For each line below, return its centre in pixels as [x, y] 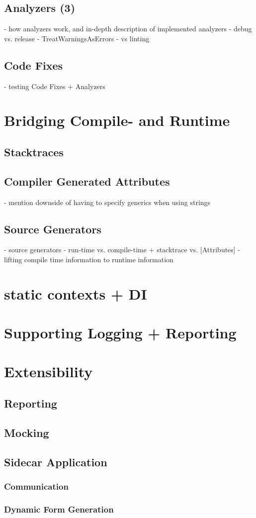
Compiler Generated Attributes [87, 181]
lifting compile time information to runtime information [89, 259]
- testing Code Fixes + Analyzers [55, 86]
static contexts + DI [76, 293]
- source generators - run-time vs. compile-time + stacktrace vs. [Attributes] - [122, 250]
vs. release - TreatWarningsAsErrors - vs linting [77, 38]
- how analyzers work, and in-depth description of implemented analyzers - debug [128, 29]
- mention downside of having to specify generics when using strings [107, 202]
